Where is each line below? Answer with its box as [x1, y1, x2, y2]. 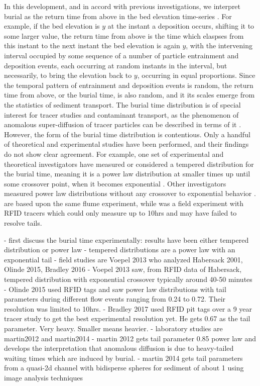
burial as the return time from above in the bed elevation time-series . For [4, 11, 232, 21]
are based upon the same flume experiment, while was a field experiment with [4, 198, 244, 208]
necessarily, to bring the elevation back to [4, 70, 132, 80]
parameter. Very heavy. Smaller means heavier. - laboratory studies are [4, 323, 223, 333]
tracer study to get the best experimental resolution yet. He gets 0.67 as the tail [4, 313, 250, 324]
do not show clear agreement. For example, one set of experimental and [4, 148, 224, 159]
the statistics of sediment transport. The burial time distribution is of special [4, 99, 241, 110]
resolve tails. [4, 218, 42, 228]
